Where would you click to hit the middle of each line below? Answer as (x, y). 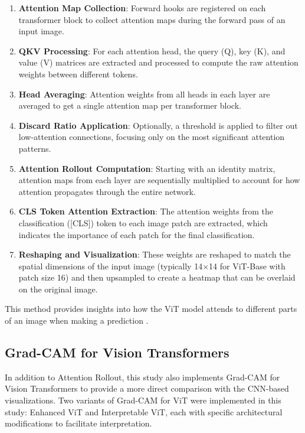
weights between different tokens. (78, 74)
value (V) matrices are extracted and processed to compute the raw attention (158, 62)
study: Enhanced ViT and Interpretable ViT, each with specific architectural (144, 411)
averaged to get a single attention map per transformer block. (130, 105)
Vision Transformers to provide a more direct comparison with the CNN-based (147, 388)
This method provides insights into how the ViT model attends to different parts (151, 309)
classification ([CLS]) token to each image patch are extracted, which (143, 222)
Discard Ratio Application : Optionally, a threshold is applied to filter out (158, 125)
